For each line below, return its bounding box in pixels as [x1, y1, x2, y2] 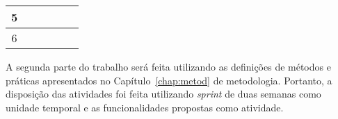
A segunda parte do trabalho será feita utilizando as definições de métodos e [6, 59, 331, 73]
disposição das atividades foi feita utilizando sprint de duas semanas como [6, 86, 321, 101]
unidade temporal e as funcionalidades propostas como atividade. [6, 100, 284, 114]
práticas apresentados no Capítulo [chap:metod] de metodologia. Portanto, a [6, 73, 332, 87]
